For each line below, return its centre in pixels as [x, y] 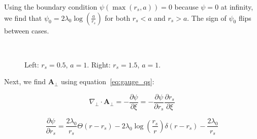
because [186, 7]
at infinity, [237, 7]
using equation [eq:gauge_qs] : [107, 81]
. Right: [99, 64]
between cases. [27, 30]
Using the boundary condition [51, 7]
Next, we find [25, 81]
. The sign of [207, 18]
